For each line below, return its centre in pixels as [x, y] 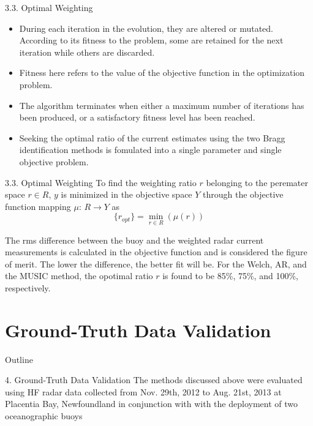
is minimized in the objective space [126, 194]
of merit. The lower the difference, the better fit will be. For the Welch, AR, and [156, 263]
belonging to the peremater [257, 182]
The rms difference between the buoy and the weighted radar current [134, 240]
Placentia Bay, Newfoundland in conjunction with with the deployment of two [151, 404]
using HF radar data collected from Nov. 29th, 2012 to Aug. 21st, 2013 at [143, 391]
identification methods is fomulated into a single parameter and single [150, 150]
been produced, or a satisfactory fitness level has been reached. [137, 117]
